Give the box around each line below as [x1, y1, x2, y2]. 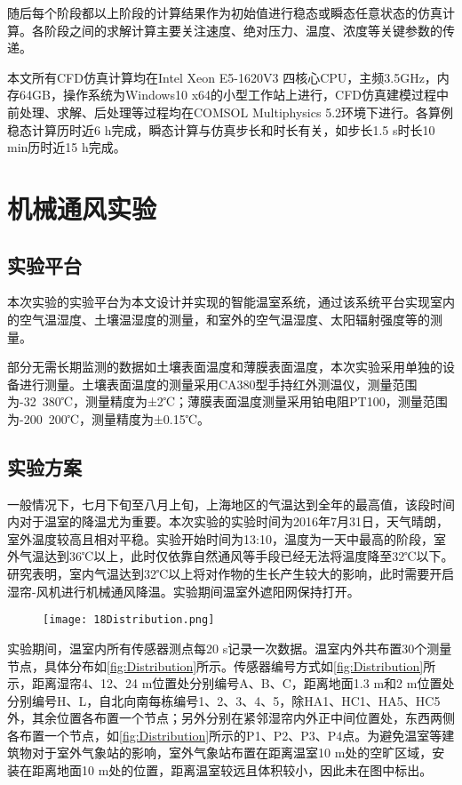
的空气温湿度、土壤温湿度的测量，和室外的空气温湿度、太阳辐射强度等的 [7, 309, 430, 328]
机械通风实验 [7, 189, 157, 226]
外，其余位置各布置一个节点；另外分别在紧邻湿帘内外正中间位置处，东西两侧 [7, 709, 455, 727]
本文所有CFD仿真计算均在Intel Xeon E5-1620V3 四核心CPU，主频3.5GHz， [7, 68, 437, 86]
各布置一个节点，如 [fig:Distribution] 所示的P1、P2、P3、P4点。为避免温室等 [7, 725, 442, 744]
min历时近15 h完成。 [7, 138, 126, 156]
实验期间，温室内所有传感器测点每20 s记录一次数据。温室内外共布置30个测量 [7, 638, 452, 657]
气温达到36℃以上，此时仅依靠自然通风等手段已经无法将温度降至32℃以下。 [19, 547, 454, 565]
